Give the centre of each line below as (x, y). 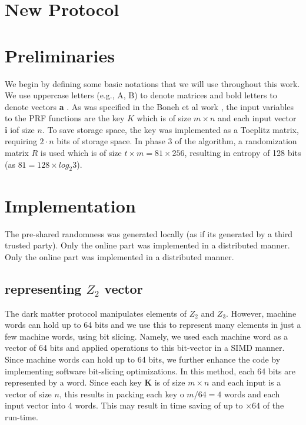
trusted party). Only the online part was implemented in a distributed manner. (147, 245)
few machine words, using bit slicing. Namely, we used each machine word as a (147, 336)
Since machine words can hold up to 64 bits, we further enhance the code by (143, 359)
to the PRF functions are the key (65, 118)
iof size (22, 129)
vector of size (28, 394)
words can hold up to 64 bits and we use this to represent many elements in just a (153, 325)
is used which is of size (81, 153)
